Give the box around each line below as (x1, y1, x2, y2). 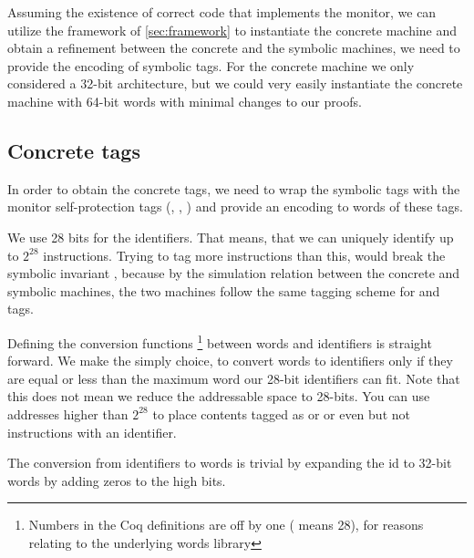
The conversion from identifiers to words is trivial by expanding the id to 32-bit (7, 453, 452, 472)
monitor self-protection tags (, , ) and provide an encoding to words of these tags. (7, 197, 463, 216)
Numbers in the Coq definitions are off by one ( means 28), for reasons (28, 515, 424, 534)
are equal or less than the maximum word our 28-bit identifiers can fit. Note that (7, 368, 460, 387)
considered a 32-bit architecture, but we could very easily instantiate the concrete (7, 74, 463, 93)
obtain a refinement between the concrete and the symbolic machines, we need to (7, 38, 460, 57)
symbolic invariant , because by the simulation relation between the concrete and (7, 263, 460, 283)
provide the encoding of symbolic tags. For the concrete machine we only (7, 56, 415, 75)
